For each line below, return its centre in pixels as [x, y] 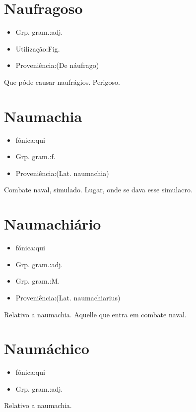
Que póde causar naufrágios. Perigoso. [62, 82]
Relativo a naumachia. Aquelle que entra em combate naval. [95, 314]
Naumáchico [47, 348]
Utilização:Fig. [38, 48]
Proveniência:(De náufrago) [57, 65]
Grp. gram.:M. [38, 281]
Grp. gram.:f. [35, 156]
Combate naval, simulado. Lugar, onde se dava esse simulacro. [98, 190]
